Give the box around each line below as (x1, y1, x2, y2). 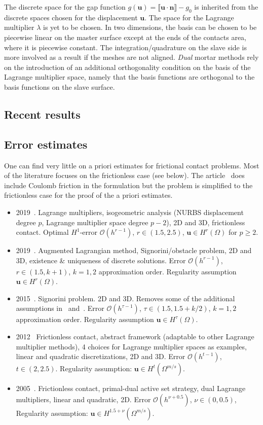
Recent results (4, 106, 81, 122)
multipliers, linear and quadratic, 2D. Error (16, 394, 151, 404)
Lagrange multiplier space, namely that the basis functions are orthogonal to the (4, 72, 255, 82)
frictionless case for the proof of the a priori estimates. (4, 190, 173, 200)
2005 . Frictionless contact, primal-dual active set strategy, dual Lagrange (16, 383, 246, 394)
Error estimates (4, 136, 88, 152)
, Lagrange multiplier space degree (42, 217, 148, 227)
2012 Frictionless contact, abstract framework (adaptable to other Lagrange (16, 331, 254, 342)
